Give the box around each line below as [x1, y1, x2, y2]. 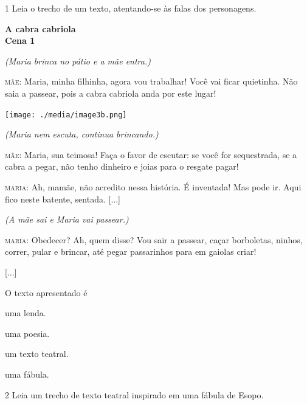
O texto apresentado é [5, 286, 88, 299]
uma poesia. [5, 327, 50, 339]
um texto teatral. [5, 347, 69, 360]
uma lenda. [5, 306, 46, 319]
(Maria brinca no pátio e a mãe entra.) [5, 54, 151, 67]
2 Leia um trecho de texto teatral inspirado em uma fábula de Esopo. [5, 388, 264, 401]
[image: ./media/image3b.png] [5, 110, 127, 119]
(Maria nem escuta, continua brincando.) [5, 128, 159, 140]
